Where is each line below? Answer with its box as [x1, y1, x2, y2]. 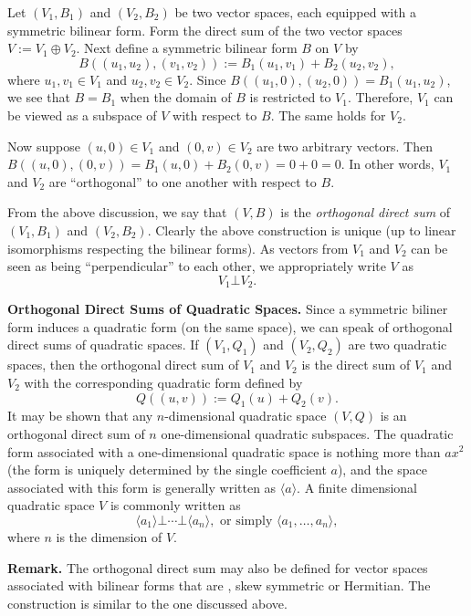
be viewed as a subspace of [7, 105, 157, 124]
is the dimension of [56, 527, 162, 546]
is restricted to [249, 88, 331, 107]
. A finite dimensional [297, 477, 417, 496]
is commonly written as [110, 496, 241, 515]
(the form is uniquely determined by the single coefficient [7, 460, 327, 479]
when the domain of [120, 88, 232, 107]
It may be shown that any [7, 406, 153, 425]
